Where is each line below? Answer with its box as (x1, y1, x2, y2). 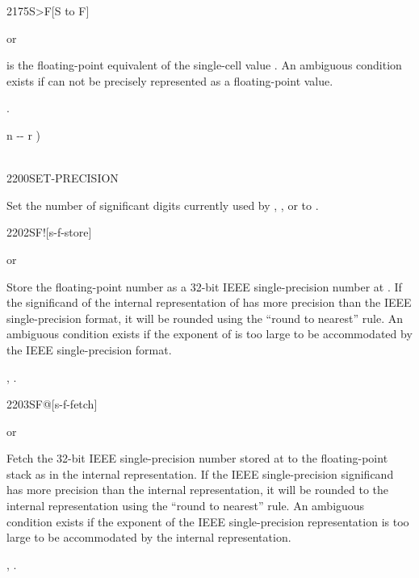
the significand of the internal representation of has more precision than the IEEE (6, 294, 412, 311)
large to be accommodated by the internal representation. (6, 529, 291, 546)
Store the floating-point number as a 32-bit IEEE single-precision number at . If (6, 278, 402, 295)
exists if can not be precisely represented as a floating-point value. (6, 72, 333, 89)
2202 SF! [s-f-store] (6, 224, 92, 241)
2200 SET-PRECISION (6, 170, 119, 186)
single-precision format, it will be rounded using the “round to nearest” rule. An (6, 309, 403, 326)
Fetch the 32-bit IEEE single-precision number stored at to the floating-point (6, 450, 388, 467)
